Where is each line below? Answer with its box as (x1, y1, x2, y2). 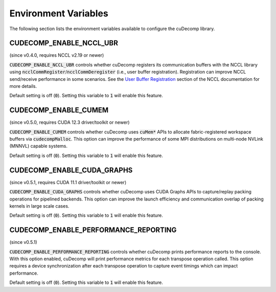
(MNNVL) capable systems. (9, 143, 68, 149)
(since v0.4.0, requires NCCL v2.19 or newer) (9, 52, 104, 58)
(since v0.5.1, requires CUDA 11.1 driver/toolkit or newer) (9, 179, 127, 185)
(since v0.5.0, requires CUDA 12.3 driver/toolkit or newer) (9, 119, 130, 125)
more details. (9, 83, 37, 89)
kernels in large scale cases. (9, 203, 70, 209)
